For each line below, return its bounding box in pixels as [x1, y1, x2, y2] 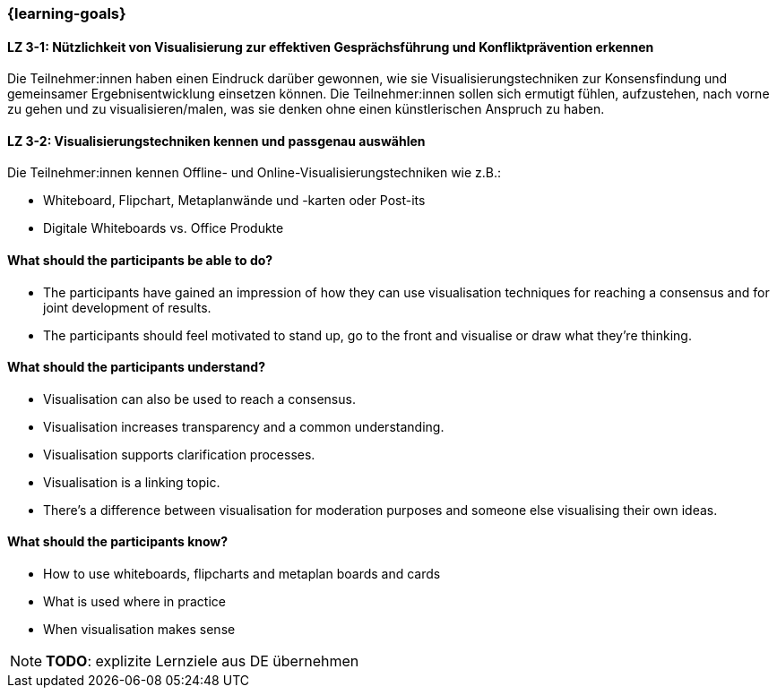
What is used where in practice [43, 594, 226, 610]
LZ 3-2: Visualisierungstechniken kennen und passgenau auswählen [7, 133, 426, 149]
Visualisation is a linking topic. [43, 474, 220, 490]
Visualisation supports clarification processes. [43, 446, 315, 462]
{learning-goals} [7, 4, 126, 22]
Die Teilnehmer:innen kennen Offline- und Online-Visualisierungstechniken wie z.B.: [7, 165, 502, 181]
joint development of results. [43, 299, 212, 315]
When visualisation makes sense [43, 622, 236, 638]
